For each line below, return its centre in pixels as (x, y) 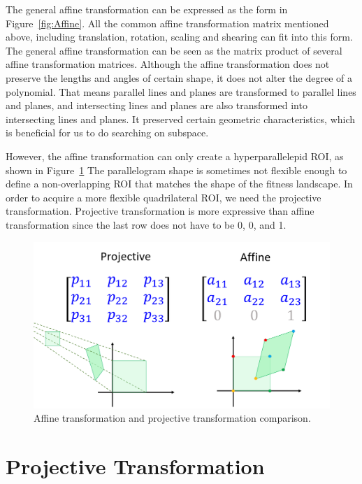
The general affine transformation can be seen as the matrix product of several (174, 50)
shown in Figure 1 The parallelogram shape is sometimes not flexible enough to (176, 170)
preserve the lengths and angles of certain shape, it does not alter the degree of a (179, 77)
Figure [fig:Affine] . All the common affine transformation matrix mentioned (167, 23)
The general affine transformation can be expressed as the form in (147, 9)
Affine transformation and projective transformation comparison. (172, 418)
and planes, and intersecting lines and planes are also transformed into (157, 105)
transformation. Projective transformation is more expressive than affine (160, 211)
